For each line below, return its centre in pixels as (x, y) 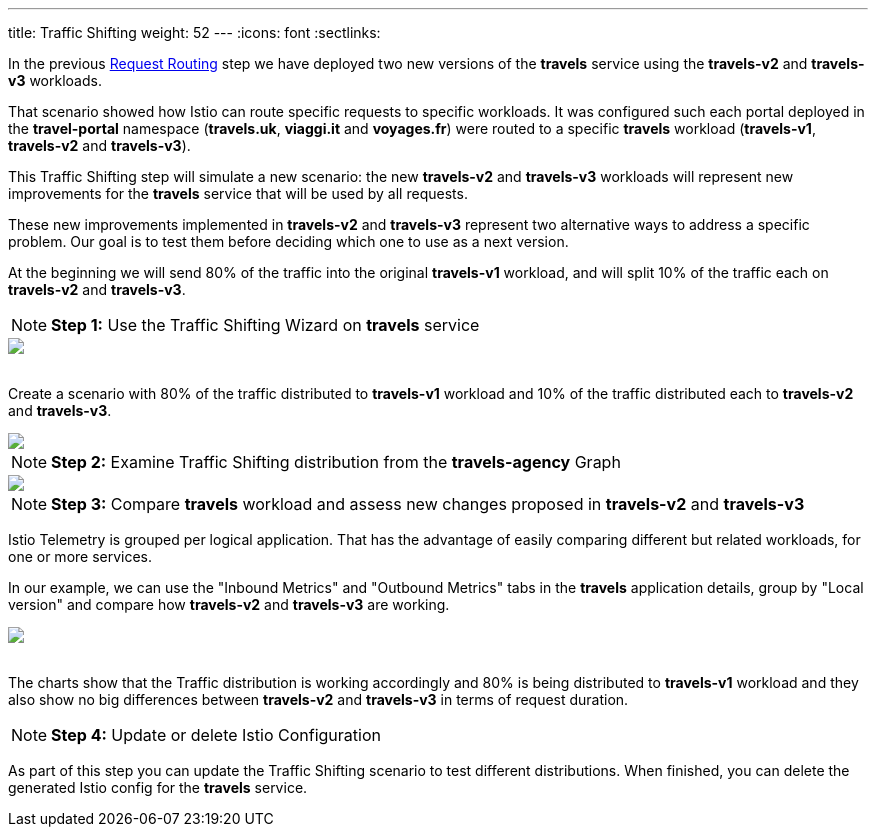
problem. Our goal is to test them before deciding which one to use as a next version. (288, 241)
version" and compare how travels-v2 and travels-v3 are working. (229, 604)
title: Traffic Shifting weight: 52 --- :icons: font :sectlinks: (194, 32)
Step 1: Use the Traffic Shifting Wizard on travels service (265, 325)
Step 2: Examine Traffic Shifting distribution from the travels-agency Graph (336, 462)
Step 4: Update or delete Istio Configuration (216, 735)
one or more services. (80, 556)
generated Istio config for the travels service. (158, 787)
